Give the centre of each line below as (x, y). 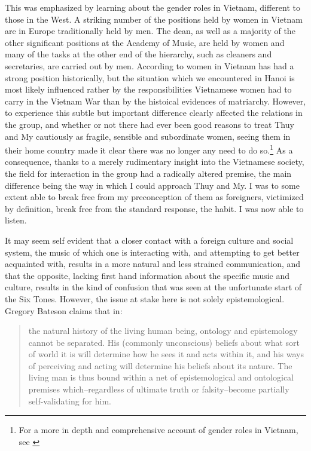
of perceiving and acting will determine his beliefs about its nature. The (160, 365)
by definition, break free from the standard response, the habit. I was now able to (154, 208)
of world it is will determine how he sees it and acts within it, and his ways (166, 354)
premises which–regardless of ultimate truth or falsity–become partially (159, 389)
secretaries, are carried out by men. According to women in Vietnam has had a (150, 65)
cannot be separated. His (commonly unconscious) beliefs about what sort (164, 342)
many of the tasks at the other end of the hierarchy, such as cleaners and (138, 54)
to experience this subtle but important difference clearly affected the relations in (154, 113)
